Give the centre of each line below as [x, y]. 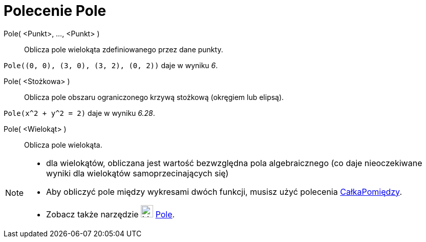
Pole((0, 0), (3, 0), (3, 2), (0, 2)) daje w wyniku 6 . [111, 65]
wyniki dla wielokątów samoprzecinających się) [137, 173]
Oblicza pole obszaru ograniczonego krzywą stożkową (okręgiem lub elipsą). [154, 97]
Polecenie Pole [55, 11]
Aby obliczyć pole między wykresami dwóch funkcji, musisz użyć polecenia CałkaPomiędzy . [224, 191]
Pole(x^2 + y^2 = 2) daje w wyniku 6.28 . [79, 113]
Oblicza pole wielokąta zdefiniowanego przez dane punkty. [124, 49]
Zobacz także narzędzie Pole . [111, 214]
